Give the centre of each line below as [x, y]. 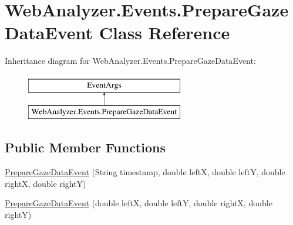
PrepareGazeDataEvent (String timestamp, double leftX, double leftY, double [145, 172]
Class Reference [164, 33]
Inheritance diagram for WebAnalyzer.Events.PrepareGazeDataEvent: [130, 61]
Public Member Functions [85, 147]
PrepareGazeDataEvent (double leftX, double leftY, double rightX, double [139, 203]
